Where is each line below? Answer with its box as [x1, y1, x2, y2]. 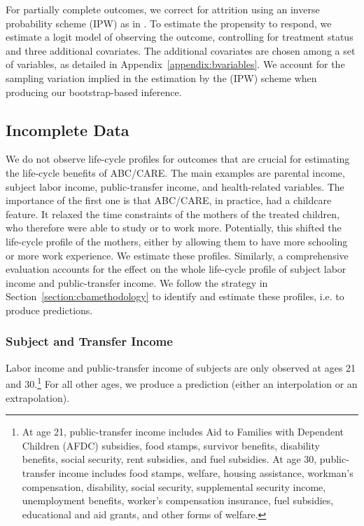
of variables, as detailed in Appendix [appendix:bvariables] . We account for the [6, 57, 345, 72]
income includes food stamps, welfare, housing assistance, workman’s [58, 465, 353, 480]
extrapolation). [6, 390, 70, 405]
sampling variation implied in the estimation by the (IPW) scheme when [6, 70, 317, 85]
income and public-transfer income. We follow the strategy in [6, 275, 268, 290]
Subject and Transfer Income [6, 332, 173, 350]
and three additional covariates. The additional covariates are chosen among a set [6, 43, 356, 58]
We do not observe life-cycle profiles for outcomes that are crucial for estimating [6, 151, 350, 166]
